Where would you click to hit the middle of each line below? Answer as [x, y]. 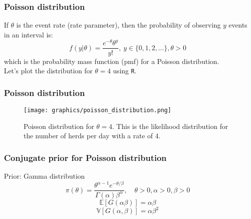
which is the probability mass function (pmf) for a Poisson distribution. [112, 61]
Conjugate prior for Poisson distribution [85, 157]
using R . [125, 71]
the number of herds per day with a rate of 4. [92, 136]
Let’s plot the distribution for [48, 71]
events [238, 25]
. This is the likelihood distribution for [170, 126]
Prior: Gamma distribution [44, 176]
